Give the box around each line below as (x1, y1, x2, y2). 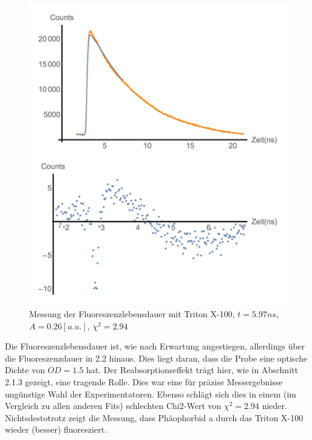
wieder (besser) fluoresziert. (5, 423, 107, 436)
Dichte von (5, 363, 45, 376)
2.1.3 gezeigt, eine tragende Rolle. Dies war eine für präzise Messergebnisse (5, 376, 283, 388)
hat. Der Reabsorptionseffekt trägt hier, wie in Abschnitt (86, 363, 298, 376)
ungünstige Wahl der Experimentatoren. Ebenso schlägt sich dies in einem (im (5, 387, 297, 400)
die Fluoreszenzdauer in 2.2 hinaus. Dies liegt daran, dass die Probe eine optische (5, 351, 308, 364)
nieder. (262, 399, 287, 412)
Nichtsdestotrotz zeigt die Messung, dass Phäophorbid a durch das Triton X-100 (5, 411, 304, 424)
